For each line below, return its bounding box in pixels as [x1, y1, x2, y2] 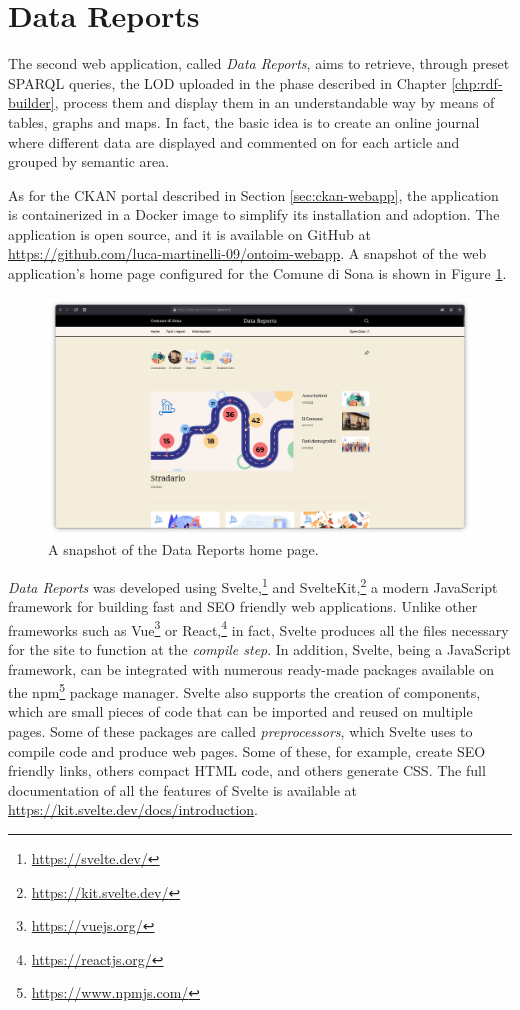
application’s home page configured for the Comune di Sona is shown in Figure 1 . [8, 263, 507, 284]
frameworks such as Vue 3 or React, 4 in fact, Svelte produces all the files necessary [8, 616, 509, 640]
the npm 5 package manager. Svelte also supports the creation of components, [8, 679, 481, 702]
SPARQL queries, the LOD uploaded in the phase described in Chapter [8, 72, 447, 93]
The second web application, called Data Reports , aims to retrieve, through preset [8, 53, 510, 74]
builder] [8, 92, 55, 113]
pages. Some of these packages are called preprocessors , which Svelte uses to [8, 721, 473, 742]
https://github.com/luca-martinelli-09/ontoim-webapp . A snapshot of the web [8, 243, 487, 264]
